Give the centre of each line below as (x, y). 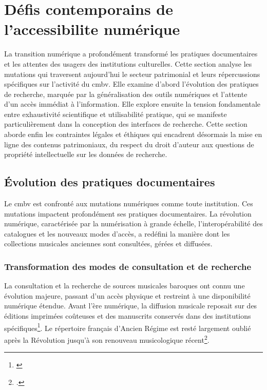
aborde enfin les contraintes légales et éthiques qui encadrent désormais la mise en (133, 134)
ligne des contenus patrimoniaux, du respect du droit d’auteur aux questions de (129, 144)
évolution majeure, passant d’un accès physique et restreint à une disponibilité (127, 295)
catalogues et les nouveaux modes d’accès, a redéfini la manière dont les (117, 233)
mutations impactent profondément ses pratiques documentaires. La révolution (128, 213)
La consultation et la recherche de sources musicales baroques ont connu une (125, 286)
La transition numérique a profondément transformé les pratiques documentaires (131, 54)
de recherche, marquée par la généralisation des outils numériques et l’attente (126, 94)
